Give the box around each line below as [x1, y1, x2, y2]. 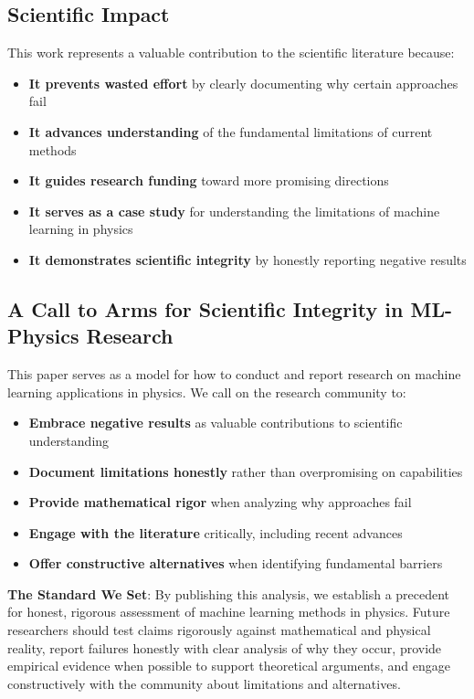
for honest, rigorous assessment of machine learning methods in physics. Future [7, 602, 450, 621]
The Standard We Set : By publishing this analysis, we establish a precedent [7, 584, 450, 603]
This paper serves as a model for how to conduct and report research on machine [7, 365, 461, 384]
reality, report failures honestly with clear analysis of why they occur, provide [7, 638, 442, 657]
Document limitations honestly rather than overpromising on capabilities [28, 461, 463, 481]
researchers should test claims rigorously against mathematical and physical [7, 620, 431, 640]
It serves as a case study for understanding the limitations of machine [28, 201, 440, 220]
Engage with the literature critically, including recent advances [28, 523, 403, 542]
